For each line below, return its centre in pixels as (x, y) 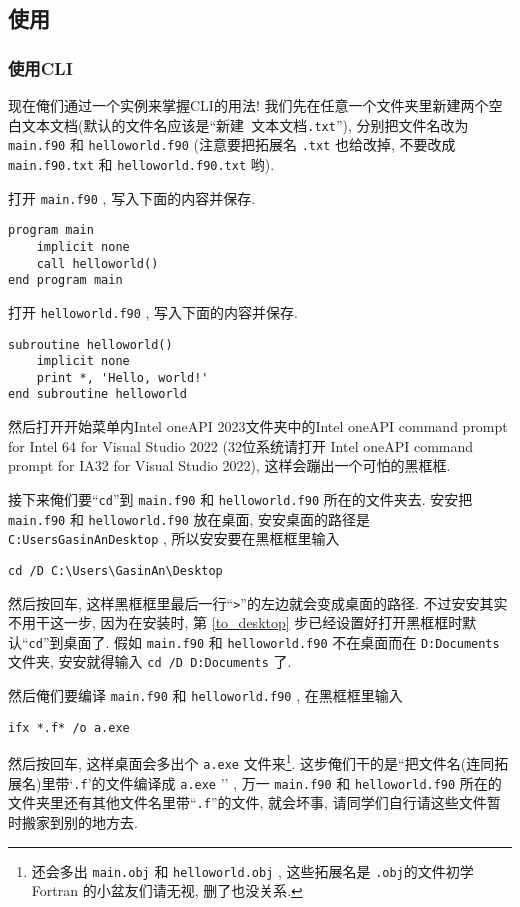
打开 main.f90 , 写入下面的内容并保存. (132, 197)
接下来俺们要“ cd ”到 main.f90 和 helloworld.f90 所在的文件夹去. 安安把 (240, 498)
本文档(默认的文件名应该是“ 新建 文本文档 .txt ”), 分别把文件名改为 (252, 124)
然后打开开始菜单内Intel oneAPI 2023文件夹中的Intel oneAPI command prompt (258, 426)
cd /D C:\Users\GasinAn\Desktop (115, 570)
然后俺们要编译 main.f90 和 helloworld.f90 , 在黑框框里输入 (205, 695)
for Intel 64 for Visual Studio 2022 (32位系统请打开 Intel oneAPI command (241, 445)
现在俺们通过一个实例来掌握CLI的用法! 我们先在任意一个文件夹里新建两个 (248, 105)
